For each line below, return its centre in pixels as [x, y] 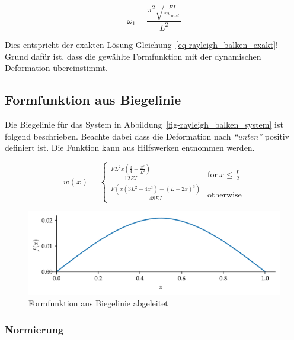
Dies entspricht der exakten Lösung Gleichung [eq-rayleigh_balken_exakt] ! [141, 44]
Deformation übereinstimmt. [56, 68]
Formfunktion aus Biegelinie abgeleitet [98, 303]
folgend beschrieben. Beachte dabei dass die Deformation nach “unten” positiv [147, 136]
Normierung [34, 329]
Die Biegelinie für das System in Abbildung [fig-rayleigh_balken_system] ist [144, 124]
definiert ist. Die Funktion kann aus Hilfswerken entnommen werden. [130, 148]
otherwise [225, 195]
